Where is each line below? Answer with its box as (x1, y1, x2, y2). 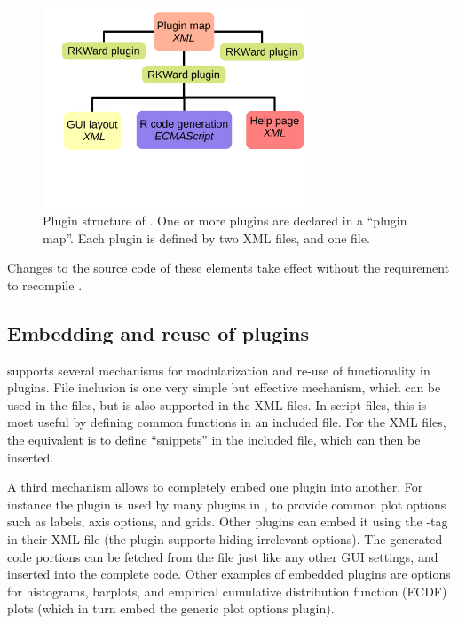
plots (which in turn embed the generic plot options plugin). (7, 599, 335, 618)
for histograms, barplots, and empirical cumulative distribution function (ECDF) (7, 581, 447, 600)
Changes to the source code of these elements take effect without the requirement (7, 258, 450, 277)
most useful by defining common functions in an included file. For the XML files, (7, 413, 446, 431)
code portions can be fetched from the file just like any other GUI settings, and (7, 547, 438, 565)
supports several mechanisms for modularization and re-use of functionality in (7, 360, 430, 379)
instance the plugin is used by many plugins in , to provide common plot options (7, 494, 446, 513)
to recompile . (7, 275, 83, 294)
